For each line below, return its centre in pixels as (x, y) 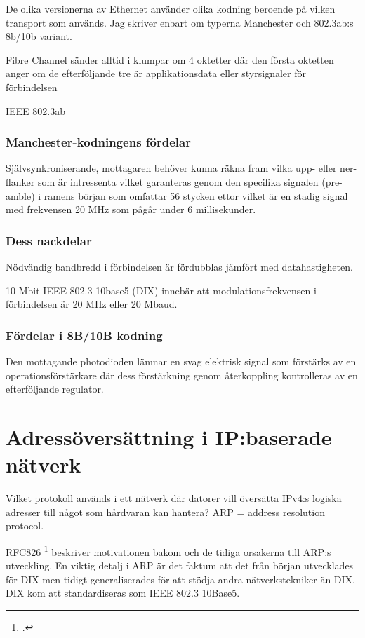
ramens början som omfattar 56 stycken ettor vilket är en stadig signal (196, 195)
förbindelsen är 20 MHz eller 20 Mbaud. (92, 304)
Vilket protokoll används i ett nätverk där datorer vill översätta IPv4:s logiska (174, 498)
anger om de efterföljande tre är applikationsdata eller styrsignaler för (156, 73)
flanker (20, 181)
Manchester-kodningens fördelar (98, 142)
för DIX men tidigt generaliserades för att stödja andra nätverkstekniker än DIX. (180, 579)
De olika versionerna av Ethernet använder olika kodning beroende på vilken (171, 8)
